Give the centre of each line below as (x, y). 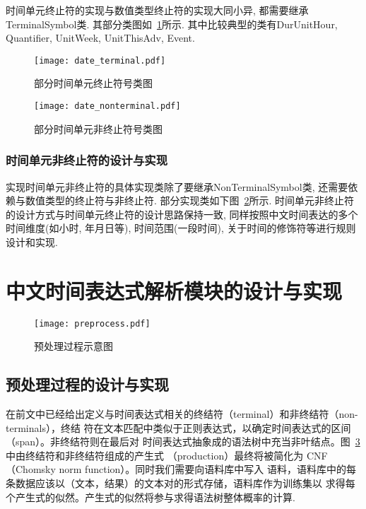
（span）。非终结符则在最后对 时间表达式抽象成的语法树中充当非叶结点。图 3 (183, 441)
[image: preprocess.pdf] (92, 323)
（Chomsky (31, 469)
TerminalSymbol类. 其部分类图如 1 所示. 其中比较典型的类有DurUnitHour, (172, 24)
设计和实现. (32, 241)
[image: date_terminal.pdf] (100, 60)
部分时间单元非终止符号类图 (98, 128)
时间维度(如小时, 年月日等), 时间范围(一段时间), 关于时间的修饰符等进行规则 (181, 228)
